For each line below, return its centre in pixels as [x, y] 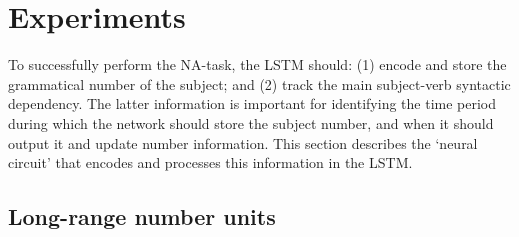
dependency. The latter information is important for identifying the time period [252, 103]
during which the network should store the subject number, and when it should [251, 122]
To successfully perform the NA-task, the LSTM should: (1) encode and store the [257, 64]
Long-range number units [142, 216]
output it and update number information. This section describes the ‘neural [243, 142]
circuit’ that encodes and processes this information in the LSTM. [210, 162]
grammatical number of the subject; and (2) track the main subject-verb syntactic [259, 83]
